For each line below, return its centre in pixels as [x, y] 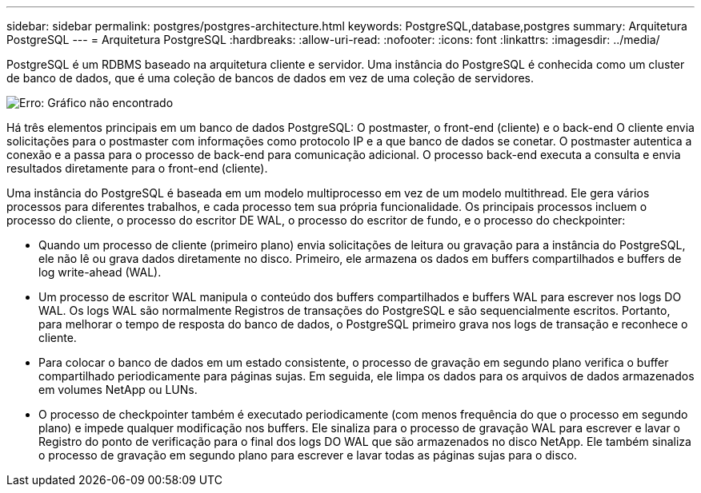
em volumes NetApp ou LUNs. [118, 390]
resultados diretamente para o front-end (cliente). [137, 168]
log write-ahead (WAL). [100, 272]
